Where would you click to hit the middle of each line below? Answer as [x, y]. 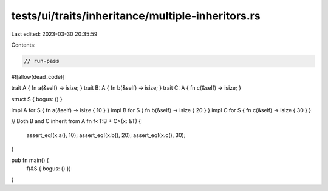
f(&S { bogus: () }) [49, 169]
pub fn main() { [30, 160]
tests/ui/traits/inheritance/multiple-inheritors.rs [136, 16]
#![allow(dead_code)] [38, 76]
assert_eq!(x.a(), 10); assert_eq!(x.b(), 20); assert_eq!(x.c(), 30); [106, 135]
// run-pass [42, 61]
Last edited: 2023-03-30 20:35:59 [54, 34]
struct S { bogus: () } [37, 99]
